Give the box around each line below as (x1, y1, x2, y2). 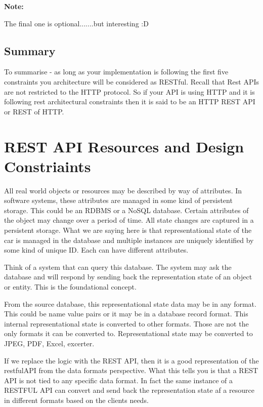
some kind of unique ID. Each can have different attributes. (4, 245, 189, 255)
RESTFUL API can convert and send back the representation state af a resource (4, 385, 254, 395)
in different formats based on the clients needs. (4, 394, 149, 405)
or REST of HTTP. (4, 106, 64, 116)
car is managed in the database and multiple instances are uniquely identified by (4, 234, 254, 245)
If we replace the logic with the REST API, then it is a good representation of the (4, 355, 259, 365)
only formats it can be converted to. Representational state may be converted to (4, 328, 253, 339)
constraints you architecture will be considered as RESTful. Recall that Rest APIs (4, 76, 259, 87)
